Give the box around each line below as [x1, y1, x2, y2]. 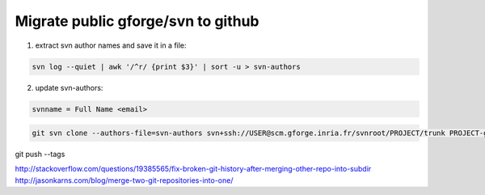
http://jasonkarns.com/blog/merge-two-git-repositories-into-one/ [15, 175, 234, 185]
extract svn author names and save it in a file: [35, 40, 187, 50]
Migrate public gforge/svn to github [15, 12, 259, 30]
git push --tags [15, 150, 65, 159]
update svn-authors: [35, 83, 103, 92]
